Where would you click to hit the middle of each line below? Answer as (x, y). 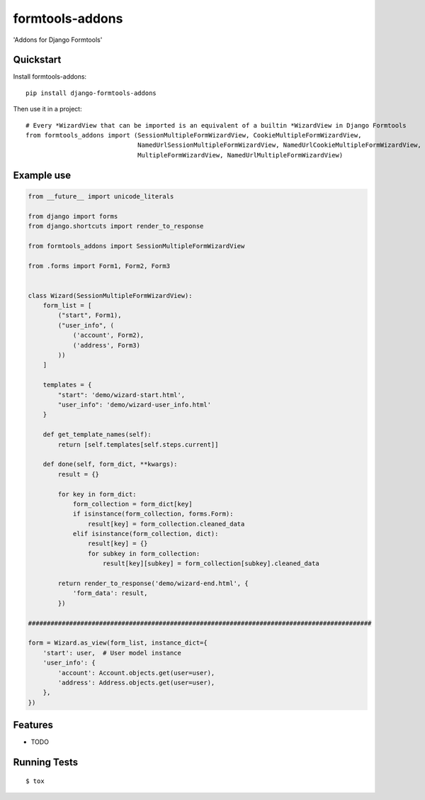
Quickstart (37, 60)
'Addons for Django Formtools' (58, 40)
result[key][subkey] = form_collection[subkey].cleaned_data (211, 563)
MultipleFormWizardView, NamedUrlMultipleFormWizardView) (240, 155)
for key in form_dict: (97, 494)
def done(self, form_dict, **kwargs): (110, 464)
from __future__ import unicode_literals (101, 196)
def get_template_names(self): (97, 435)
